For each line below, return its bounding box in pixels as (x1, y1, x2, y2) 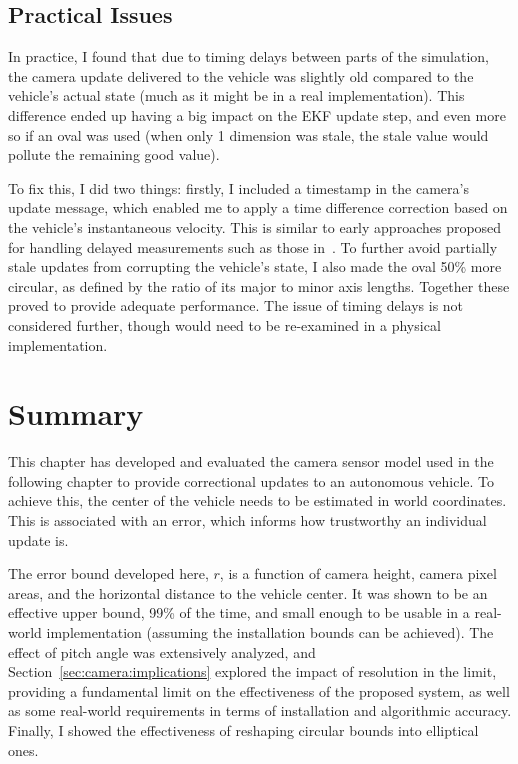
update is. (8, 529, 69, 550)
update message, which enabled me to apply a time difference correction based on (8, 197, 508, 218)
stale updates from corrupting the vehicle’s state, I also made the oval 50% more (8, 256, 502, 277)
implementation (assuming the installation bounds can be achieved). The (46, 621, 494, 642)
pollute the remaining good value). (8, 144, 220, 165)
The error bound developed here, (8, 563, 209, 584)
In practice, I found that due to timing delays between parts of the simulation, (8, 46, 489, 67)
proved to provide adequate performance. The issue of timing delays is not (8, 295, 464, 316)
